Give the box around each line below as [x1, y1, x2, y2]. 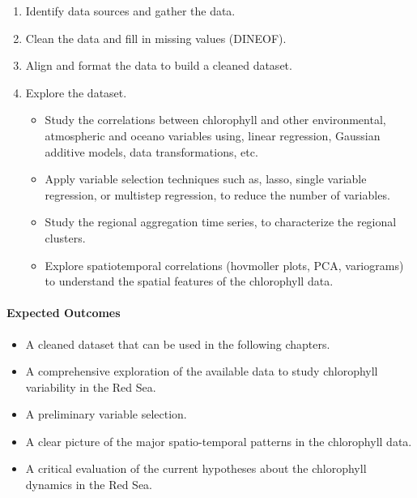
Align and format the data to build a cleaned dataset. [25, 57, 292, 74]
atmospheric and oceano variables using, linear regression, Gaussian [45, 127, 381, 144]
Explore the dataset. [25, 84, 127, 101]
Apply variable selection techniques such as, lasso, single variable [45, 170, 367, 187]
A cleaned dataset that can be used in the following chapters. [25, 335, 330, 352]
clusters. [45, 229, 86, 246]
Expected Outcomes [6, 304, 121, 321]
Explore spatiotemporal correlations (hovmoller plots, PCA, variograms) [45, 256, 404, 273]
